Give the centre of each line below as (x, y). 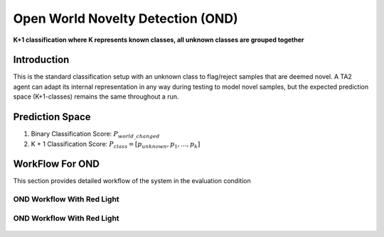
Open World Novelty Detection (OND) (126, 18)
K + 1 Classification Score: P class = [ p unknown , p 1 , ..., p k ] (116, 144)
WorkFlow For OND (56, 164)
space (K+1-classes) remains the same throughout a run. (96, 97)
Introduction (41, 60)
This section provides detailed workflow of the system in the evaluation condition (132, 181)
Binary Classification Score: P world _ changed (95, 135)
